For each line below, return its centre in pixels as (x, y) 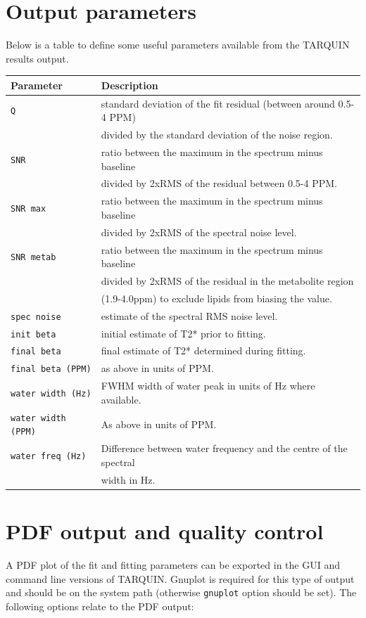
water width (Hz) (51, 394)
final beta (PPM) (51, 369)
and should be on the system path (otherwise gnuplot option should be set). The (181, 592)
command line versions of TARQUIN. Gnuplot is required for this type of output (180, 578)
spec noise (36, 317)
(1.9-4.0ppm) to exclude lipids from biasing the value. (216, 298)
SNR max (29, 208)
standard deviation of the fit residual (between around (218, 103)
